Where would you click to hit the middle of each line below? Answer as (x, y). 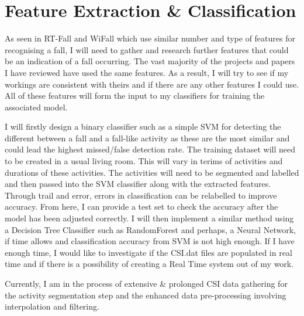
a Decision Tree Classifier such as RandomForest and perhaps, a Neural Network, (150, 229)
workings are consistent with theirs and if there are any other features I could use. (152, 84)
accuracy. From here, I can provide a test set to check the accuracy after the (141, 206)
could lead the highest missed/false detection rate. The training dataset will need (150, 149)
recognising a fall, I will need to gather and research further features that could (147, 49)
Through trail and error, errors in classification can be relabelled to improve (141, 195)
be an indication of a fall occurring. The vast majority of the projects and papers (150, 61)
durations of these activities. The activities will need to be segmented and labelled (152, 172)
